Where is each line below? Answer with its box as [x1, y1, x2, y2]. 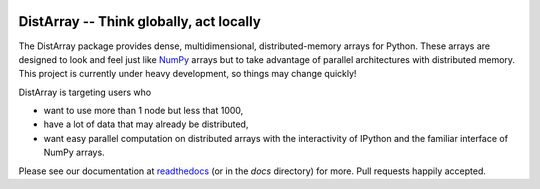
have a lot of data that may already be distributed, [43, 118, 249, 130]
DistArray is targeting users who [18, 86, 152, 98]
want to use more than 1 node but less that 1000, [43, 105, 244, 117]
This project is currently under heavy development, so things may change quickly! [18, 68, 357, 80]
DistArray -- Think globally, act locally [18, 13, 262, 30]
